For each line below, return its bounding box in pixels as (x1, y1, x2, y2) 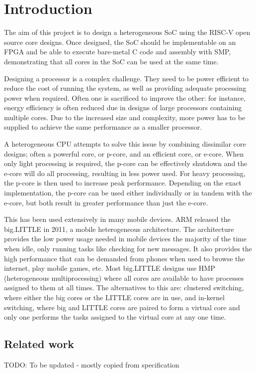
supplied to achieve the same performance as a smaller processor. (4, 122, 202, 132)
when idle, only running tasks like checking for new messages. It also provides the (4, 243, 252, 253)
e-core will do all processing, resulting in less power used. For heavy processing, (4, 168, 246, 178)
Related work (4, 336, 75, 352)
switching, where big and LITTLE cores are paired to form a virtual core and (4, 302, 240, 312)
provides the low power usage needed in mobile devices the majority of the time (4, 233, 247, 244)
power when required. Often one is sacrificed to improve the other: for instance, (4, 92, 246, 103)
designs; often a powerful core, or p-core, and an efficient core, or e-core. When (4, 148, 244, 159)
